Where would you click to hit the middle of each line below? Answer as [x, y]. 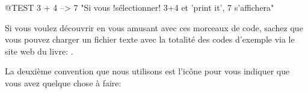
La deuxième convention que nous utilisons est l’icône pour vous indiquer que [147, 71]
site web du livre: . [39, 51]
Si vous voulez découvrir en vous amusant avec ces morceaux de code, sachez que [154, 27]
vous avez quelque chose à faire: [63, 82]
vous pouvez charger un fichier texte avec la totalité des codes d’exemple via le [150, 39]
